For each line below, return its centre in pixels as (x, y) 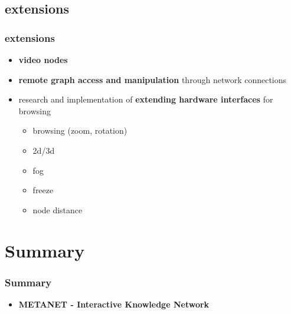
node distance (58, 209)
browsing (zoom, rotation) (80, 130)
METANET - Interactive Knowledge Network (114, 304)
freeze (43, 190)
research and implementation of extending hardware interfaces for (146, 99)
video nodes (43, 60)
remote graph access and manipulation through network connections (153, 79)
